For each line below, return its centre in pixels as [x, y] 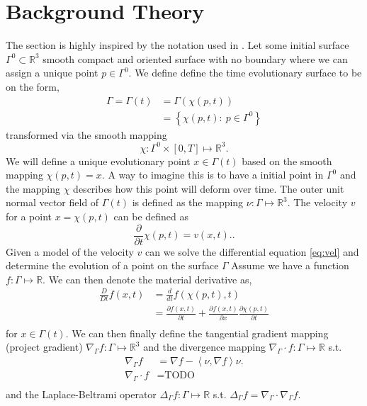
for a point [29, 216]
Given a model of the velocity [70, 251]
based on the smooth [287, 160]
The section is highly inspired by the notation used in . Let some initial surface [177, 45]
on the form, [33, 86]
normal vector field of [52, 202]
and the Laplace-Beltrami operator [81, 394]
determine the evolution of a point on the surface [112, 265]
